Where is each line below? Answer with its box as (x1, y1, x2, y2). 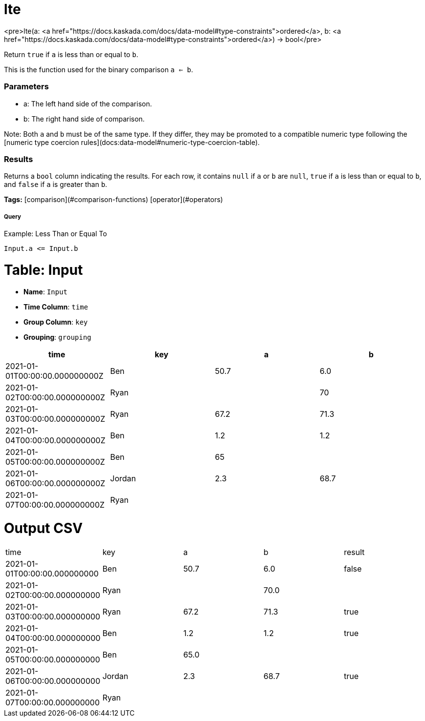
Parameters (4, 82, 49, 92)
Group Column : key (23, 317, 88, 326)
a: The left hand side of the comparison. (23, 99, 152, 108)
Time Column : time (23, 302, 88, 311)
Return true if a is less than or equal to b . (4, 50, 139, 59)
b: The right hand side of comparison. (23, 114, 145, 123)
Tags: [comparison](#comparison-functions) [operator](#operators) (4, 195, 223, 204)
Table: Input (4, 261, 83, 278)
